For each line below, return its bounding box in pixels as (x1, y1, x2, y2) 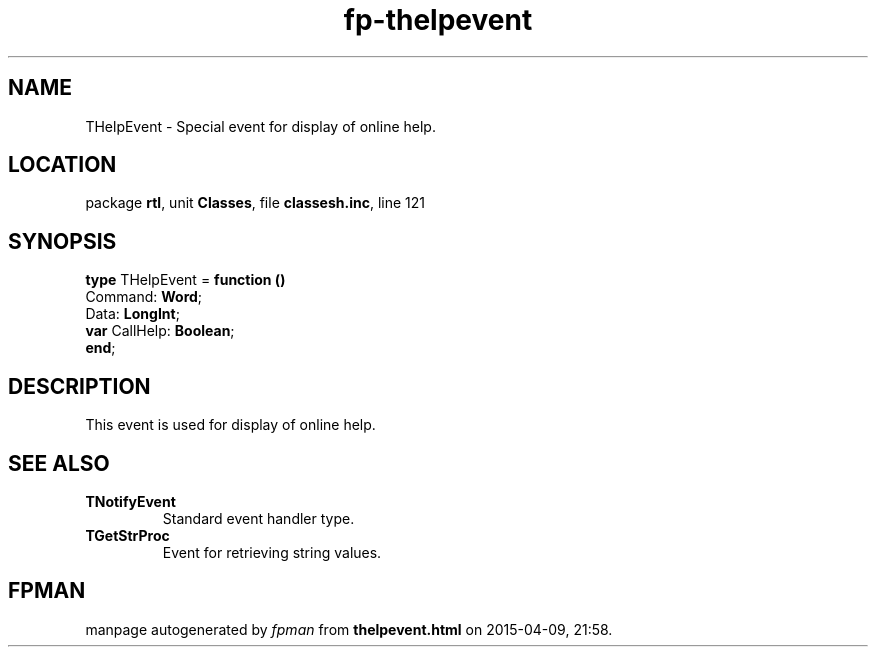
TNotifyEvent (85, 492, 176, 510)
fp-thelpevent (343, 3, 533, 37)
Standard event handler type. (162, 509, 355, 527)
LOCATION (8, 152, 117, 178)
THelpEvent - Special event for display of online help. (85, 117, 436, 135)
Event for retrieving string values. (162, 543, 382, 561)
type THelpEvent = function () (85, 271, 286, 289)
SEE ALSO (8, 450, 110, 476)
